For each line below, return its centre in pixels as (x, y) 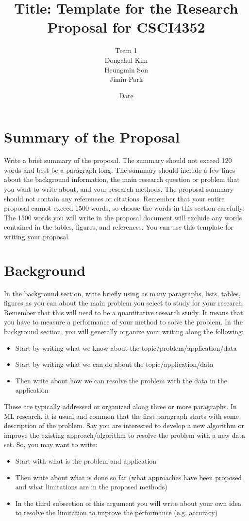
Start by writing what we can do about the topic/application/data (114, 364)
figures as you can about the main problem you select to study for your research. (124, 303)
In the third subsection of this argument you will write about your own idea (128, 503)
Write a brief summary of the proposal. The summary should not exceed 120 (118, 160)
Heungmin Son (126, 69)
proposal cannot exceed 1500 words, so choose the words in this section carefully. (124, 208)
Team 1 (126, 50)
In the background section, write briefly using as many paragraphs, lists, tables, (122, 293)
